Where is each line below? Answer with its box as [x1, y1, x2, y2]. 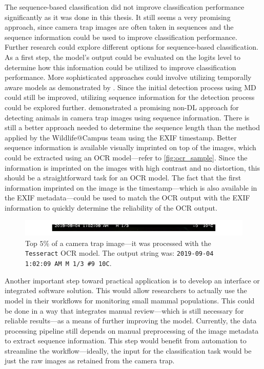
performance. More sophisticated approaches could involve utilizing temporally [5, 72, 252, 83]
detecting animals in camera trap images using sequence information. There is [5, 112, 250, 122]
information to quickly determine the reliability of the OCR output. [5, 202, 217, 213]
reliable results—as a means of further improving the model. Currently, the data [5, 315, 257, 326]
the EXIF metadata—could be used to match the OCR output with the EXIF [5, 192, 250, 203]
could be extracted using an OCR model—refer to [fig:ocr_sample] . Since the [5, 152, 248, 162]
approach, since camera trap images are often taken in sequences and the [5, 22, 234, 32]
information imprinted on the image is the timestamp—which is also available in [5, 182, 257, 193]
